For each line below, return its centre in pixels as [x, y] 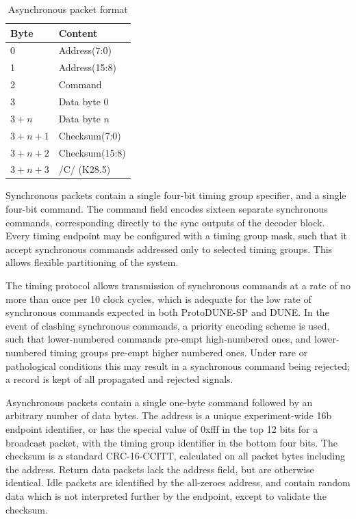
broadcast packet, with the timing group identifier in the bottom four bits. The [171, 442]
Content [78, 32]
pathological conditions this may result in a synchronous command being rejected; [178, 365]
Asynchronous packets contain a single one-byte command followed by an [159, 402]
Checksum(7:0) [90, 135]
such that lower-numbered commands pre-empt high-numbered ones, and [158, 339]
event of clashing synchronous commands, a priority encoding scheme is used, [168, 325]
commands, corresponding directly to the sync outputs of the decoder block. [165, 222]
